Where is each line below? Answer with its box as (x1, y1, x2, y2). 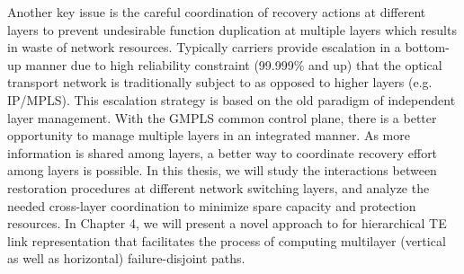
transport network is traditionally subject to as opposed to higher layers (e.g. (7, 73, 433, 92)
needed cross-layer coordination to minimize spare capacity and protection (7, 196, 416, 215)
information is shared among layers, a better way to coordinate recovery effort (7, 143, 438, 162)
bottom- (405, 38, 450, 57)
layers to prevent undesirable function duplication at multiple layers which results (7, 20, 457, 39)
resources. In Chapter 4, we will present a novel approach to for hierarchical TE (7, 214, 447, 233)
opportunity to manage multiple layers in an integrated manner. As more (7, 126, 410, 145)
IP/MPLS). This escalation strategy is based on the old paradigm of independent (7, 90, 456, 109)
